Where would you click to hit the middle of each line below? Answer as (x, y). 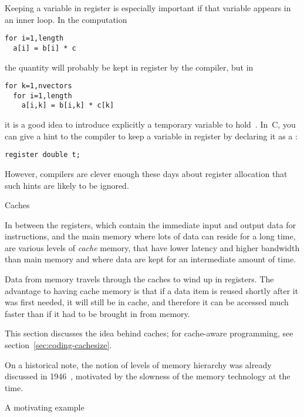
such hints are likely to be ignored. (67, 185)
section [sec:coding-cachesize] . (58, 345)
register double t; (43, 155)
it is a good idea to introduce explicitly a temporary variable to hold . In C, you (150, 124)
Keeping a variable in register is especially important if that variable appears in (148, 8)
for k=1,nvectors (38, 86)
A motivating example (45, 407)
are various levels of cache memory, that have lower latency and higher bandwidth (152, 247)
